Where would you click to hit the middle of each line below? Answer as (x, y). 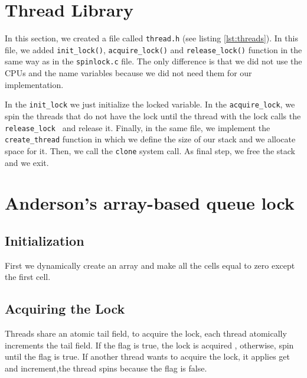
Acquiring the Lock (65, 309)
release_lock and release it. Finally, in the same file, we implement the (138, 127)
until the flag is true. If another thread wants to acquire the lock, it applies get (147, 356)
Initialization (45, 240)
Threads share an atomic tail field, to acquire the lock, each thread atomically (146, 333)
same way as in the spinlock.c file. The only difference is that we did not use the (153, 61)
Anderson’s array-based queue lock (150, 203)
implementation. (34, 84)
